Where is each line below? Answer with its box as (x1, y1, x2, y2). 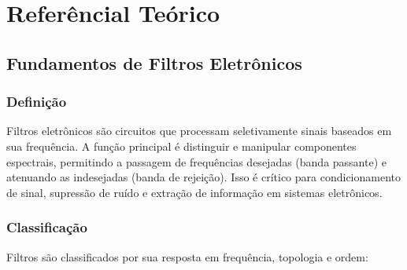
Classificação (6, 217, 87, 237)
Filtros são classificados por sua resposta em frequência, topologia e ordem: (6, 248, 368, 265)
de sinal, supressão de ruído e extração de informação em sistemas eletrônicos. (6, 184, 383, 200)
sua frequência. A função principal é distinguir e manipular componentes (6, 137, 357, 154)
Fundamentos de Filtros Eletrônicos (6, 50, 302, 75)
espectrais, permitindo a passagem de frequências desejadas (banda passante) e (6, 153, 387, 170)
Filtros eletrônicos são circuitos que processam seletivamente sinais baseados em (6, 122, 392, 139)
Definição (6, 92, 67, 111)
